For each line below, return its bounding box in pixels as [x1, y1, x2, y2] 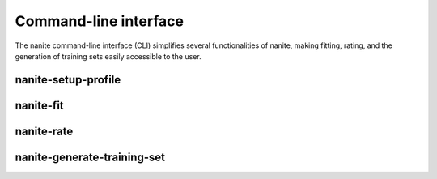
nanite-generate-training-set [15, 150, 166, 164]
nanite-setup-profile [15, 73, 121, 87]
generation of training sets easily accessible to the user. [15, 51, 202, 61]
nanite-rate [15, 124, 74, 138]
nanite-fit [15, 98, 64, 113]
